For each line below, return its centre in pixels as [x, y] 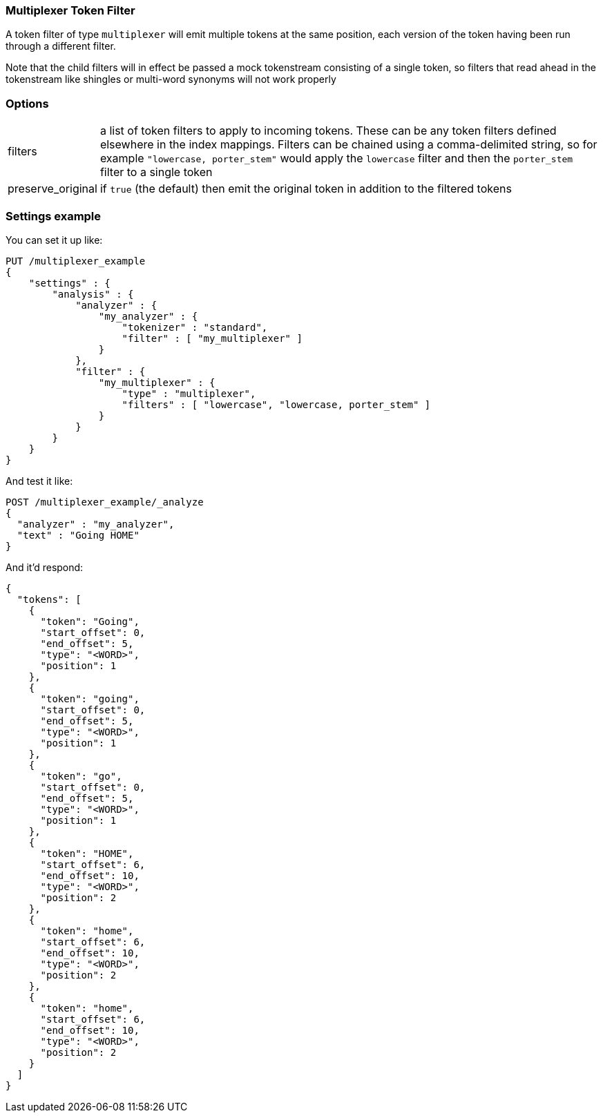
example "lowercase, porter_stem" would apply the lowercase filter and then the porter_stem [336, 158]
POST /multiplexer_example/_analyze [105, 502]
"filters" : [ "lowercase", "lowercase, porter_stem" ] [276, 404]
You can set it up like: [54, 240]
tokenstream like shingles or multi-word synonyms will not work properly [171, 79]
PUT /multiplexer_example [76, 261]
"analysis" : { [93, 294]
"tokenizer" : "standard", [195, 327]
